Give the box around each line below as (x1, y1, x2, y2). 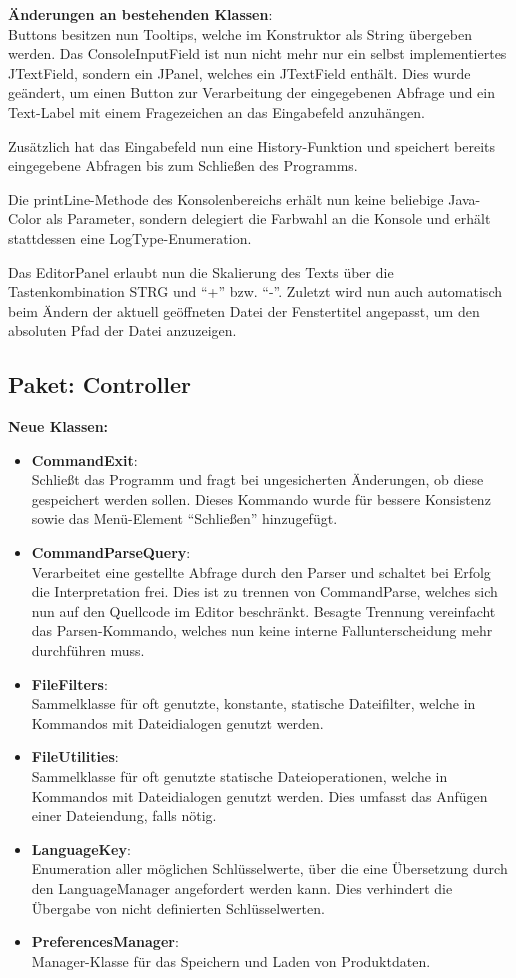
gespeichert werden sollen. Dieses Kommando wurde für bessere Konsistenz (31, 488, 491, 509)
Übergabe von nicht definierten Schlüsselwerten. (31, 897, 325, 918)
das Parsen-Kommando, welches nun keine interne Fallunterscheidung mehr (31, 620, 493, 641)
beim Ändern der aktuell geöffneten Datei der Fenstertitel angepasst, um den (8, 300, 480, 321)
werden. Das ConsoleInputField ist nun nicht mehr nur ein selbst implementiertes (8, 43, 507, 64)
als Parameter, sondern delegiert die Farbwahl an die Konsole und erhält (46, 208, 491, 229)
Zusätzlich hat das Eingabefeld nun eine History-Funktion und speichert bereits (8, 135, 496, 156)
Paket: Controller (8, 369, 191, 400)
